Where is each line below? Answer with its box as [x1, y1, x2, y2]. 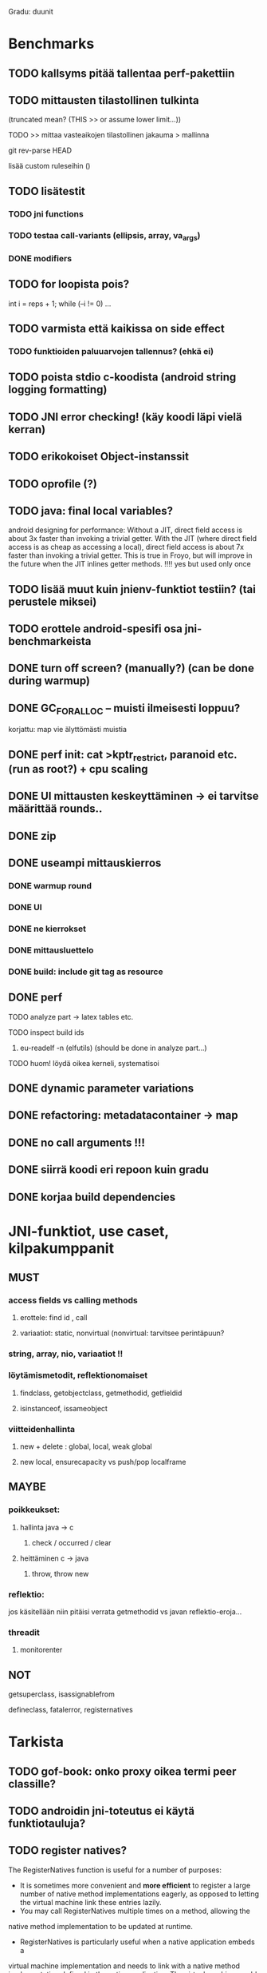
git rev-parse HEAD [8, 145, 73, 155]
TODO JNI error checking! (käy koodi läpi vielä [8, 410, 243, 424]
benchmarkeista [8, 634, 92, 648]
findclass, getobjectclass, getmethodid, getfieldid [19, 1388, 183, 1398]
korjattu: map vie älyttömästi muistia [8, 725, 128, 734]
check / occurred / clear [31, 1537, 112, 1547]
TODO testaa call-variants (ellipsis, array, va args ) [8, 229, 201, 242]
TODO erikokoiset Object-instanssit [8, 450, 190, 463]
